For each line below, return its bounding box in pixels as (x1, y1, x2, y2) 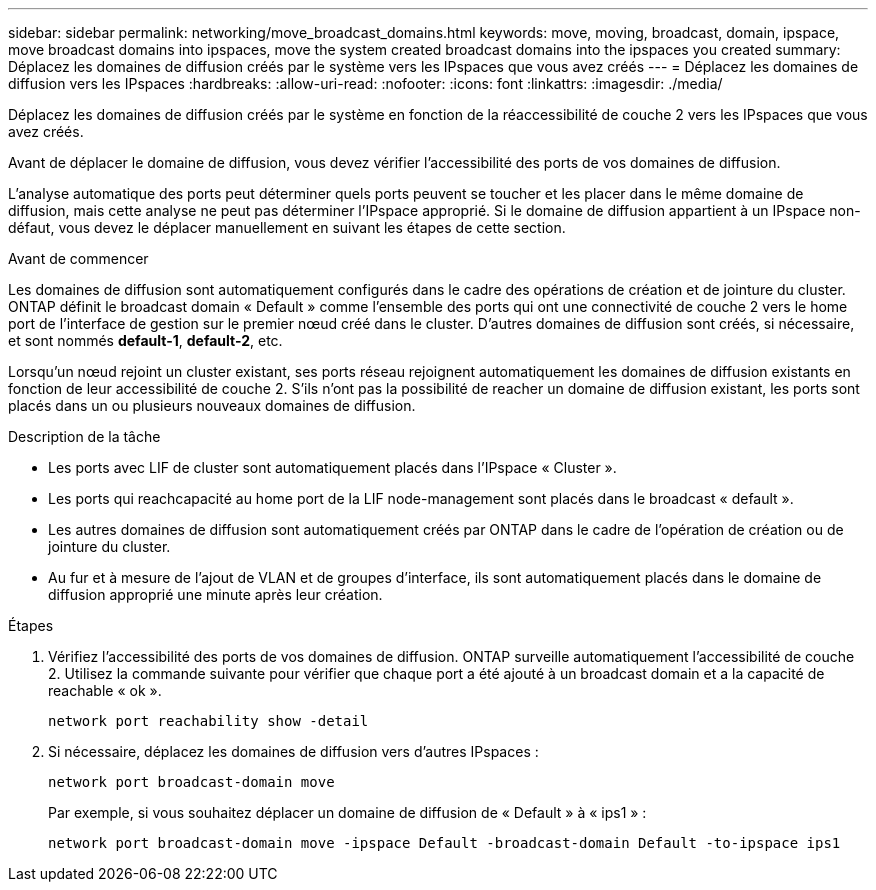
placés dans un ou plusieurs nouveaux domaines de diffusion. (8, 397, 416, 414)
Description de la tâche (8, 428, 161, 445)
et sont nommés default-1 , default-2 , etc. (8, 332, 283, 349)
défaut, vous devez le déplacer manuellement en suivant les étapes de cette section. (8, 219, 566, 236)
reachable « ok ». (48, 682, 162, 699)
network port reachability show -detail (48, 713, 369, 729)
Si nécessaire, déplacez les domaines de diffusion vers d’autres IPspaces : (48, 743, 539, 760)
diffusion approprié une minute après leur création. (48, 586, 383, 603)
